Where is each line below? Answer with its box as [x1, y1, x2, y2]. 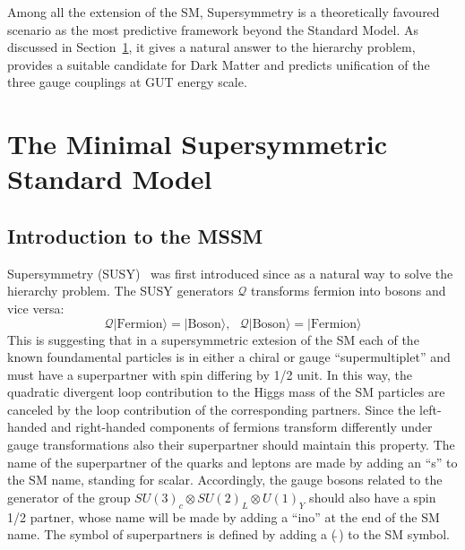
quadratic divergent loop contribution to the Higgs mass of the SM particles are [7, 382, 445, 401]
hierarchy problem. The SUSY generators [7, 281, 234, 300]
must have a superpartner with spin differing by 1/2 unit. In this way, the [7, 365, 412, 383]
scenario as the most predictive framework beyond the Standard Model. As [7, 20, 419, 39]
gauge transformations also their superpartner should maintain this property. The [7, 435, 455, 454]
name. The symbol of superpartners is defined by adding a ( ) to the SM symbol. [7, 525, 451, 544]
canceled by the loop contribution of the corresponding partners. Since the [7, 400, 416, 418]
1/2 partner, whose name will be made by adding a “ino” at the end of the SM [7, 507, 440, 526]
